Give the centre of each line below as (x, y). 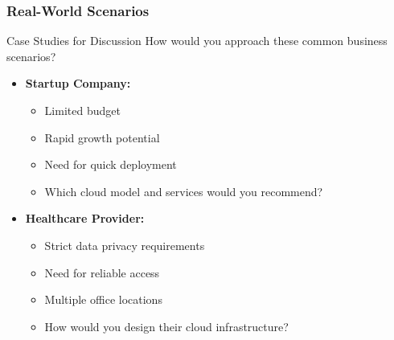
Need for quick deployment (111, 164)
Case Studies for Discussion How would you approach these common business (197, 41)
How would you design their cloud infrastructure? (166, 326)
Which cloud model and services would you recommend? (184, 191)
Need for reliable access (102, 272)
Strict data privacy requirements (125, 245)
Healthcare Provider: (85, 218)
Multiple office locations (103, 299)
